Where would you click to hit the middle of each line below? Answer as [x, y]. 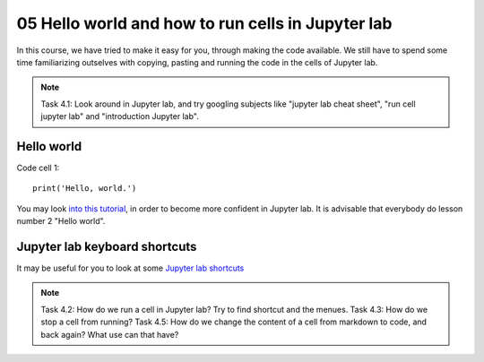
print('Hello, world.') [85, 189]
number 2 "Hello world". [61, 221]
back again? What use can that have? [110, 334]
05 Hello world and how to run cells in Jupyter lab [204, 23]
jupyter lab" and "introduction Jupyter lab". [120, 116]
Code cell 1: [38, 168]
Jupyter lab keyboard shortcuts [107, 247]
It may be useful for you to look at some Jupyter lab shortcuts [130, 268]
